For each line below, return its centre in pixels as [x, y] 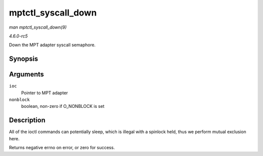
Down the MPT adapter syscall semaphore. [52, 45]
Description [27, 120]
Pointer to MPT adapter [45, 93]
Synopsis [24, 59]
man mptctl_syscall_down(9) [38, 27]
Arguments [27, 75]
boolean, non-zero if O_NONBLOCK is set [63, 106]
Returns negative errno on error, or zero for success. [62, 148]
